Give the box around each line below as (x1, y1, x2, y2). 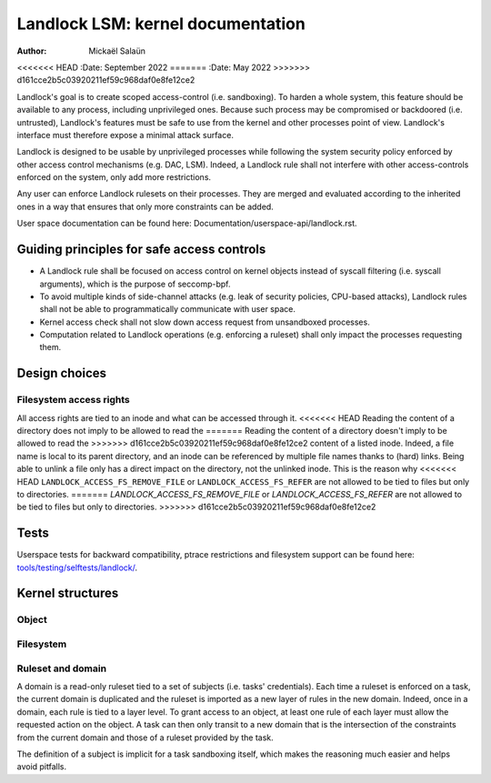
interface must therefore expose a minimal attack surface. (16, 129, 234, 140)
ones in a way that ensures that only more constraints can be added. (16, 201, 275, 212)
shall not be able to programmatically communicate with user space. (39, 304, 296, 315)
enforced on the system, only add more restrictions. (16, 172, 212, 183)
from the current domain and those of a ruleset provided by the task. (16, 732, 275, 743)
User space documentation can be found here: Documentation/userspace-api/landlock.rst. (16, 218, 358, 229)
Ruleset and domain (16, 662, 107, 675)
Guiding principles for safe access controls (16, 242, 266, 257)
